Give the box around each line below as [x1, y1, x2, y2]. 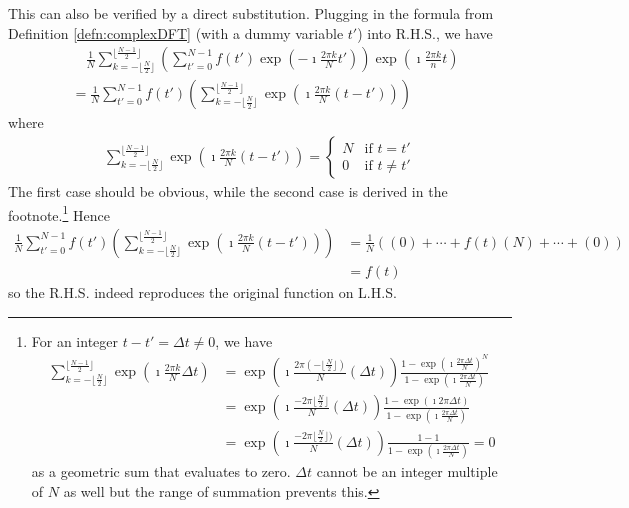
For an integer [31, 330, 119, 351]
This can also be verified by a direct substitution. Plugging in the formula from [8, 3, 494, 23]
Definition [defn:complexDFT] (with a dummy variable [8, 22, 344, 43]
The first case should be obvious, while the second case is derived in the [8, 181, 448, 202]
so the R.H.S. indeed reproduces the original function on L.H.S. [8, 281, 397, 302]
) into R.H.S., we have [357, 22, 493, 43]
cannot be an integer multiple [316, 461, 498, 482]
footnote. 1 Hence [8, 201, 110, 225]
